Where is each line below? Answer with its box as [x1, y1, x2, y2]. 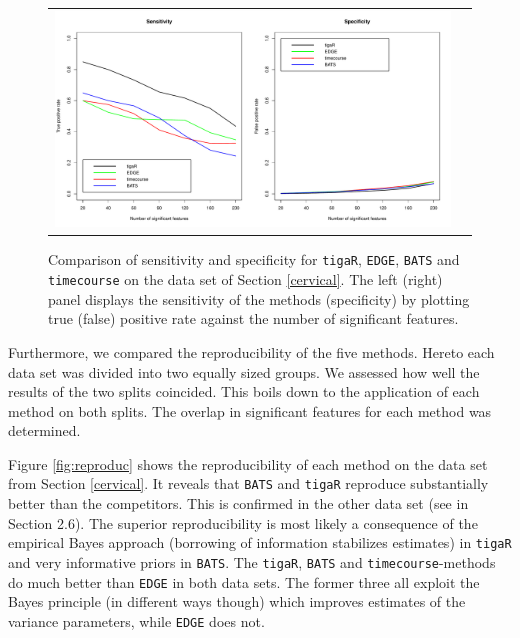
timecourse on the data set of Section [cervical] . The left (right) [48, 269, 443, 290]
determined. [8, 420, 81, 441]
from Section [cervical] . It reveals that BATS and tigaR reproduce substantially [8, 473, 489, 494]
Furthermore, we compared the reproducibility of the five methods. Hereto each [8, 341, 495, 362]
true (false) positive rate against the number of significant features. [48, 308, 459, 329]
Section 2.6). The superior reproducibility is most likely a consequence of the [8, 512, 478, 533]
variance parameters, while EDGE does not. [8, 610, 265, 631]
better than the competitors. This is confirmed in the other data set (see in [8, 493, 469, 514]
